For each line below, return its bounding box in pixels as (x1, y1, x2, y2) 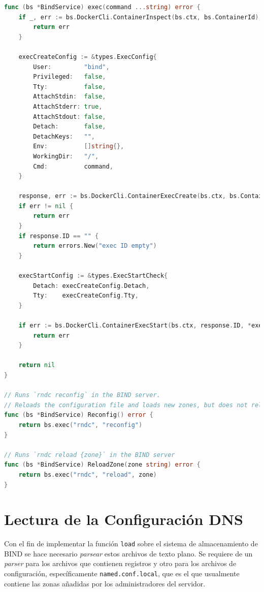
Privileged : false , (33, 73, 106, 81)
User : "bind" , (33, 63, 110, 71)
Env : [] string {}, (33, 143, 124, 150)
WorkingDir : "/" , (33, 152, 99, 160)
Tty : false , (33, 83, 106, 90)
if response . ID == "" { (18, 232, 99, 240)
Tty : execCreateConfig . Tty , (33, 292, 139, 300)
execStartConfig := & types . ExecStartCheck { (18, 272, 168, 280)
